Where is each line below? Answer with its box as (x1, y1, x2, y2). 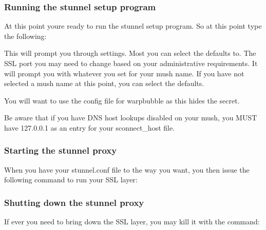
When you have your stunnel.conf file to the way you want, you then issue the (4, 164, 250, 175)
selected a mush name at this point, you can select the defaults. (4, 78, 204, 89)
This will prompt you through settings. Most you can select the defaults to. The (4, 48, 256, 58)
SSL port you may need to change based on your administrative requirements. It (4, 58, 258, 68)
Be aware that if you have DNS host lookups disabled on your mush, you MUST (4, 112, 257, 123)
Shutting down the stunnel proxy (4, 196, 144, 208)
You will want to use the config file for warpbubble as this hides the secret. (4, 95, 240, 106)
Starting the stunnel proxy (4, 144, 117, 157)
